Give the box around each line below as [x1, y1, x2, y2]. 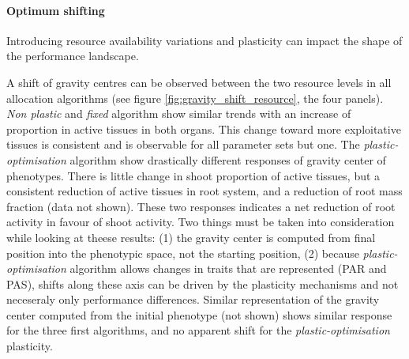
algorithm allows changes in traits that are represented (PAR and [69, 260, 387, 277]
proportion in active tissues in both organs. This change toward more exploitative [6, 120, 401, 137]
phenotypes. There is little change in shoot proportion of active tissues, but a [6, 167, 381, 183]
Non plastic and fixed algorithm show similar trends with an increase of [6, 105, 351, 122]
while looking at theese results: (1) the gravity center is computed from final [6, 229, 376, 245]
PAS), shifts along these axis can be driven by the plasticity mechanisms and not [6, 275, 399, 292]
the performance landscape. [6, 47, 139, 64]
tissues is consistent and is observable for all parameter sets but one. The [6, 136, 360, 153]
